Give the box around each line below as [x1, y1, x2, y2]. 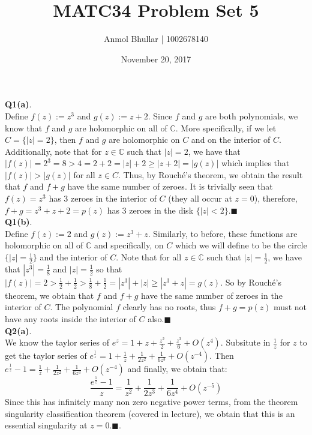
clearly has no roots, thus [122, 301, 216, 313]
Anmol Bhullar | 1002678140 [103, 32, 209, 45]
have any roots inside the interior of [5, 313, 136, 325]
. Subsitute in [220, 336, 271, 349]
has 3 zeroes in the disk [107, 203, 194, 216]
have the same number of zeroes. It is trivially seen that [67, 180, 273, 193]
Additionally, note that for [5, 145, 102, 157]
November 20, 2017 [121, 52, 191, 65]
